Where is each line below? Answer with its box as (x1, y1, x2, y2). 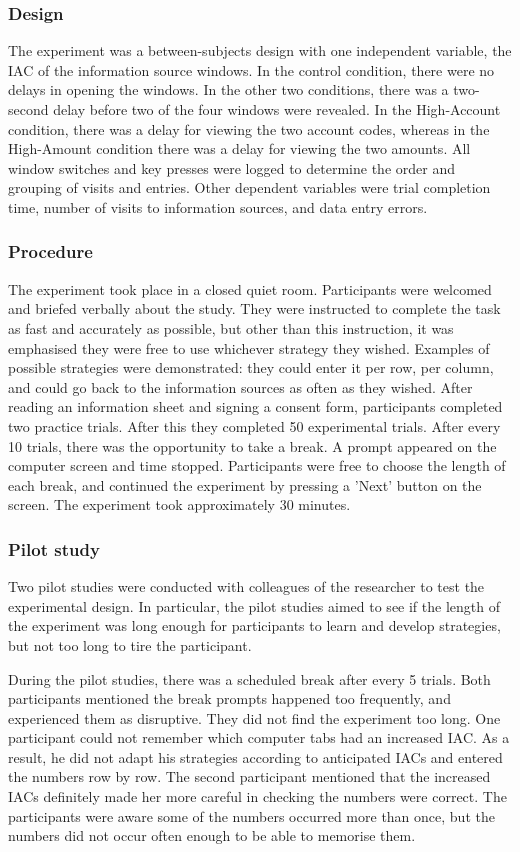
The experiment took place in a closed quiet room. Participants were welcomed (8, 278, 492, 299)
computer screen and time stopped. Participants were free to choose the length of (8, 455, 506, 476)
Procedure (8, 239, 93, 264)
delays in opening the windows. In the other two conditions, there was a (8, 79, 449, 100)
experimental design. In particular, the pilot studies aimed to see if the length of (8, 595, 500, 616)
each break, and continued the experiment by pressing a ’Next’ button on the (8, 474, 482, 495)
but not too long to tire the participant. (8, 634, 252, 655)
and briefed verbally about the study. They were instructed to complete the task (8, 298, 501, 319)
